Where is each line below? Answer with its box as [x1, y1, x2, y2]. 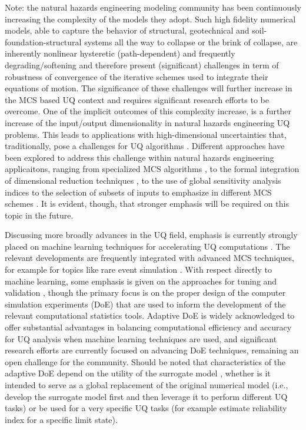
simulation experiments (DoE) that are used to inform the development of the [5, 297, 286, 310]
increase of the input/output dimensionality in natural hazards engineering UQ [5, 116, 290, 128]
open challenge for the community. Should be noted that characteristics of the [5, 355, 286, 368]
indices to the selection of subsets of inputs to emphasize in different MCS [5, 186, 272, 198]
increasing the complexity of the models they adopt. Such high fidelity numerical [5, 12, 296, 25]
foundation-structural [5, 35, 82, 48]
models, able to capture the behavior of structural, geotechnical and [5, 24, 250, 37]
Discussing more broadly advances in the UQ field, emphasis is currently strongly [5, 229, 298, 241]
